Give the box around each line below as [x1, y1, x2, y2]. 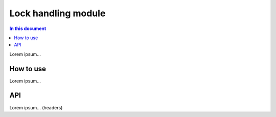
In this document [9, 25, 47, 32]
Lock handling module [9, 8, 106, 19]
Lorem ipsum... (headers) [9, 104, 63, 110]
